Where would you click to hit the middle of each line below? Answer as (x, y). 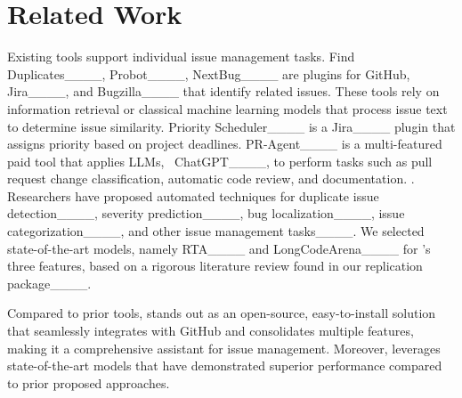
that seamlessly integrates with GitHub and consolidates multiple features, (211, 331)
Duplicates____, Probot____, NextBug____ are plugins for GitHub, (209, 73)
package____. (49, 283)
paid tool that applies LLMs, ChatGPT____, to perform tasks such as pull (220, 161)
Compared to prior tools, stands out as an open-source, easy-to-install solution (222, 313)
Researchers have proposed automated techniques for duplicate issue (193, 195)
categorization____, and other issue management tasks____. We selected (216, 231)
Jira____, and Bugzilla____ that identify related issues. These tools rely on (223, 91)
